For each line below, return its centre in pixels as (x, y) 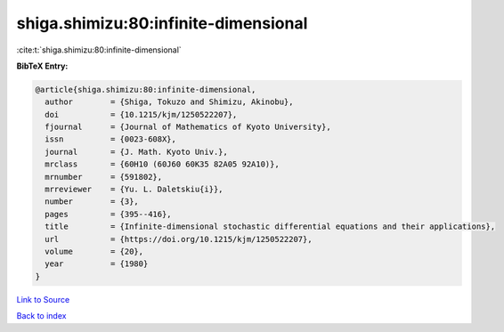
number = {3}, (92, 202)
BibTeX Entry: (42, 66)
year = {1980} (97, 264)
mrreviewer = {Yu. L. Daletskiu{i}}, (134, 190)
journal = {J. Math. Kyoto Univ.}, (137, 152)
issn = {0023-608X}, (111, 139)
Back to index (41, 316)
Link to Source (43, 299)
